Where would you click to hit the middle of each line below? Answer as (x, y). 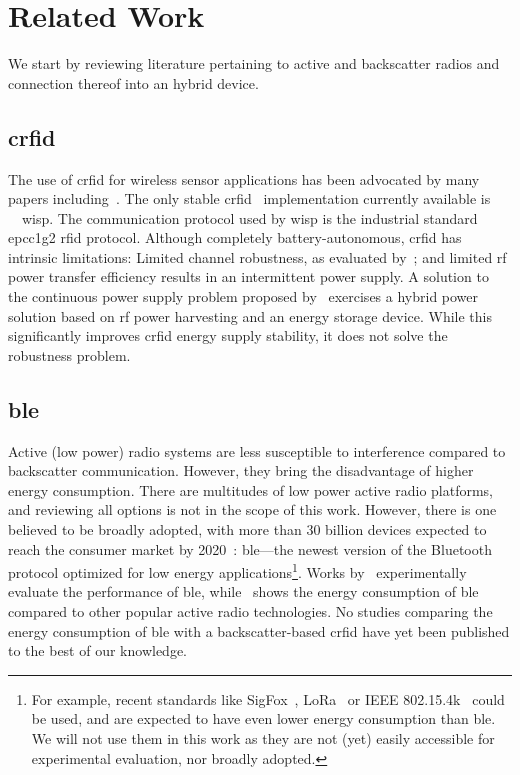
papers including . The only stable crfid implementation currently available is (249, 198)
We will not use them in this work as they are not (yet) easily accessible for (263, 738)
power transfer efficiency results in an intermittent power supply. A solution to (248, 276)
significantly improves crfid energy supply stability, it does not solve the (228, 335)
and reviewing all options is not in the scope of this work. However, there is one (252, 509)
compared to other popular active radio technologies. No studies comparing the (250, 611)
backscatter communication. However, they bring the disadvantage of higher (241, 470)
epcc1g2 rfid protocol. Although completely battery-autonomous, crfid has (235, 237)
